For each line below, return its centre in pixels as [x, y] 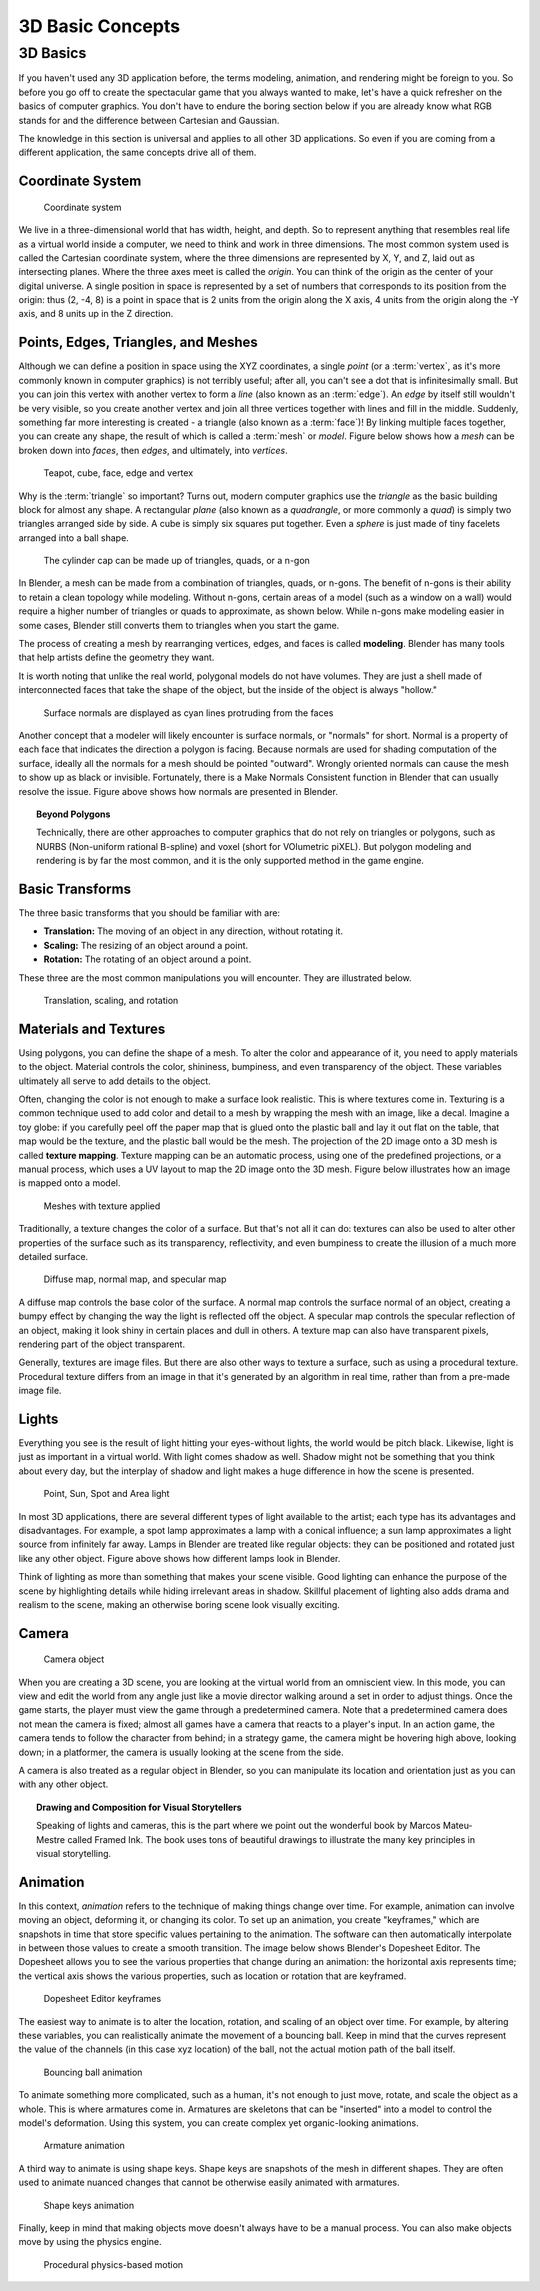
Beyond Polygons [73, 814]
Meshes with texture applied [102, 1206]
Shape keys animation [89, 2205]
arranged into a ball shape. [73, 537]
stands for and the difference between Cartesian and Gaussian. [149, 120]
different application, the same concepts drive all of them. [137, 152]
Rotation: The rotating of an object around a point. [147, 959]
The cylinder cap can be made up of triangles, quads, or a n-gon [176, 561]
